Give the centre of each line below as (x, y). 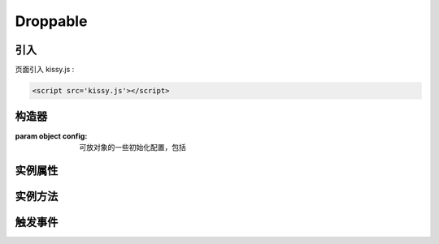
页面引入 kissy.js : (45, 70)
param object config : (51, 136)
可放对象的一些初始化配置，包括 (133, 147)
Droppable (51, 21)
